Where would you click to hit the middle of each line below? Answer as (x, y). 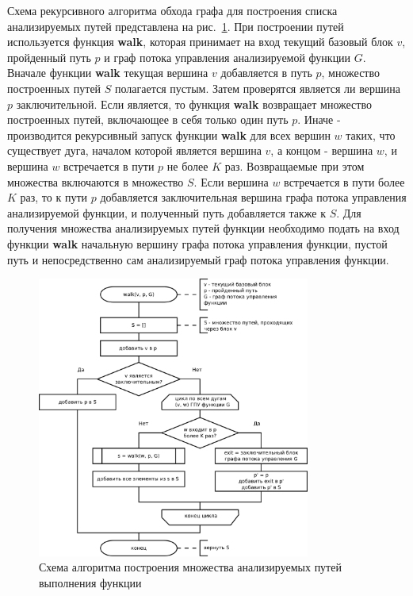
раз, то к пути (54, 197)
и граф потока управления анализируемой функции (228, 57)
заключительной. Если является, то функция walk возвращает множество (194, 104)
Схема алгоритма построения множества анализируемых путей (190, 567)
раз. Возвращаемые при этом (294, 165)
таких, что (371, 135)
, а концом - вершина (322, 150)
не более (187, 165)
